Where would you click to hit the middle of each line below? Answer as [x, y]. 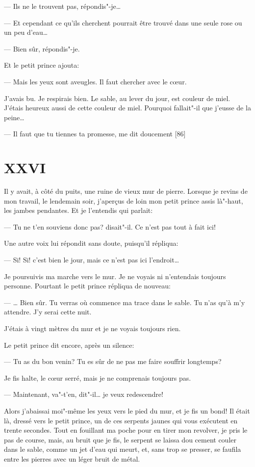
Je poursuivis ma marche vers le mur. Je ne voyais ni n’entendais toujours [115, 276]
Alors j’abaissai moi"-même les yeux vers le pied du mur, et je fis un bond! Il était [127, 410]
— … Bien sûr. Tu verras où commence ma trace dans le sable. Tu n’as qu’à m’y [125, 302]
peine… [14, 117]
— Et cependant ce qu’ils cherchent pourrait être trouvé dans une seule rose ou [123, 22]
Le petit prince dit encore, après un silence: [69, 345]
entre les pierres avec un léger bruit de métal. [72, 458]
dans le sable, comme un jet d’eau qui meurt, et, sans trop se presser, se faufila [123, 449]
